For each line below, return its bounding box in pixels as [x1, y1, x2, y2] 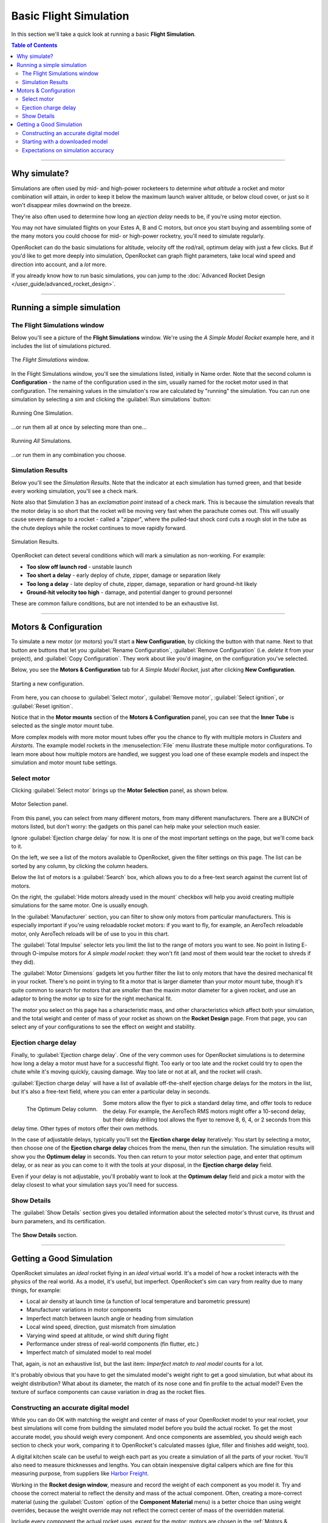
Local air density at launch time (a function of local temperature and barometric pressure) [26, 1298, 251, 1305]
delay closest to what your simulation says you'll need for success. [11, 1181, 179, 1189]
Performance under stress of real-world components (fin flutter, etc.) [26, 1340, 199, 1348]
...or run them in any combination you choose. [11, 451, 127, 458]
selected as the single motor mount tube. [11, 722, 114, 729]
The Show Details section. [11, 1231, 78, 1239]
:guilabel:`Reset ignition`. [11, 702, 73, 710]
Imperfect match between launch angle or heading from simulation [26, 1315, 194, 1322]
